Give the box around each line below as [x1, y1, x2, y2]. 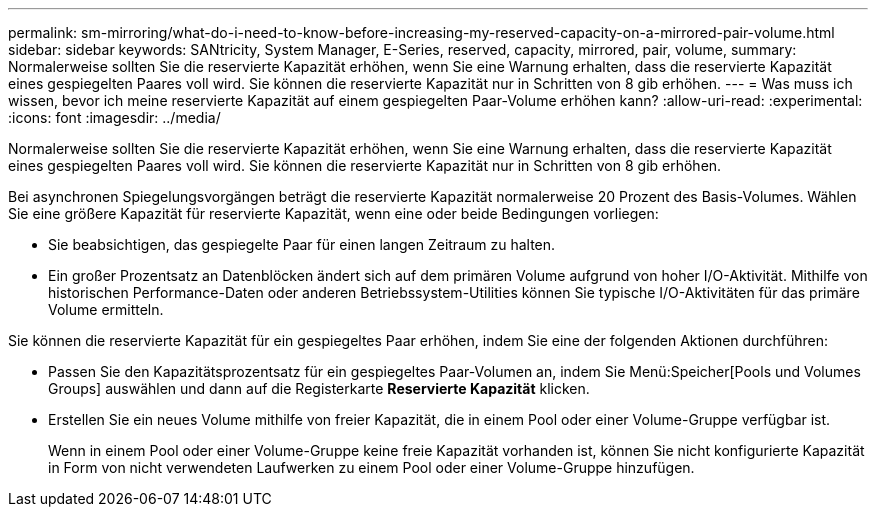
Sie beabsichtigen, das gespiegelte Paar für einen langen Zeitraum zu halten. [48, 236, 556, 253]
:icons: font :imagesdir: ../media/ [8, 109, 221, 126]
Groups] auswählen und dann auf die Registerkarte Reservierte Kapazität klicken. [48, 380, 590, 397]
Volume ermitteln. [48, 301, 164, 318]
